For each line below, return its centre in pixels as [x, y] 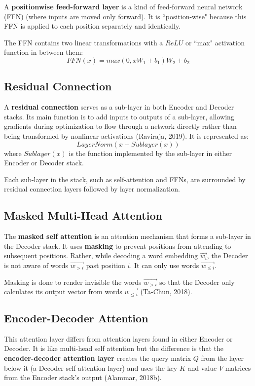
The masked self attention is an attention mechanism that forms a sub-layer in [127, 236]
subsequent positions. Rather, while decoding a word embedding [101, 255]
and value [202, 367]
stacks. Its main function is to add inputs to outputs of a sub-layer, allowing [119, 116]
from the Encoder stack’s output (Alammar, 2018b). [83, 377]
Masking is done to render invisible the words [73, 282]
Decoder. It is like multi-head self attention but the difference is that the [114, 348]
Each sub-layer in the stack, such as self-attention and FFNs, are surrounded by [125, 179]
